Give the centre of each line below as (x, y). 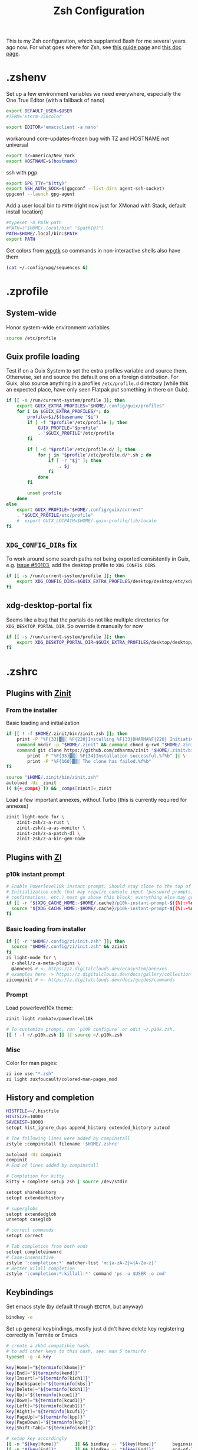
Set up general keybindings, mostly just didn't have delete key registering (95, 1329)
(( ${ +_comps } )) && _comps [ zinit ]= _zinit (59, 789)
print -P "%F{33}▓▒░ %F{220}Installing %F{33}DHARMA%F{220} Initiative (106, 739)
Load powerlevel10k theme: (39, 1008)
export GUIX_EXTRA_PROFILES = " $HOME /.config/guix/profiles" (91, 406)
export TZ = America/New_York (41, 156)
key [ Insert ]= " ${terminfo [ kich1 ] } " (49, 1378)
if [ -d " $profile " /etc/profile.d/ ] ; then (81, 450)
